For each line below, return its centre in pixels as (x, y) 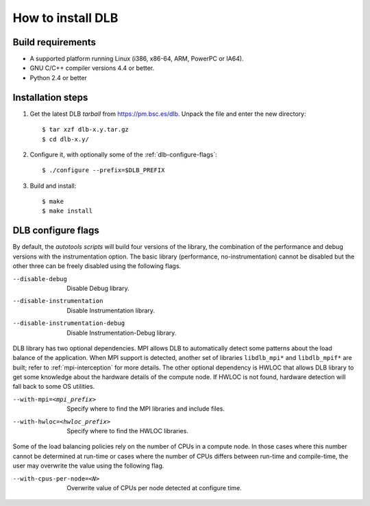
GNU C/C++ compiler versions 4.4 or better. (92, 68)
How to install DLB (65, 18)
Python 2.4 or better (58, 77)
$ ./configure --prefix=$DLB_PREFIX (103, 170)
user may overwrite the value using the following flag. (88, 466)
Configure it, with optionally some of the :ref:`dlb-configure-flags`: (123, 154)
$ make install (67, 211)
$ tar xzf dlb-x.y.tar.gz (86, 130)
